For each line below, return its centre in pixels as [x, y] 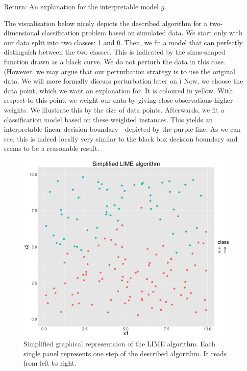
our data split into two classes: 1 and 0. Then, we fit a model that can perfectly [123, 42]
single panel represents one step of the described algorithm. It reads [125, 353]
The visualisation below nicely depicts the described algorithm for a [106, 23]
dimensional [22, 33]
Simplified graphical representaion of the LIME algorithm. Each [119, 344]
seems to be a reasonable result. [52, 148]
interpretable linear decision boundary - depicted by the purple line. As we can [122, 129]
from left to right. [50, 363]
